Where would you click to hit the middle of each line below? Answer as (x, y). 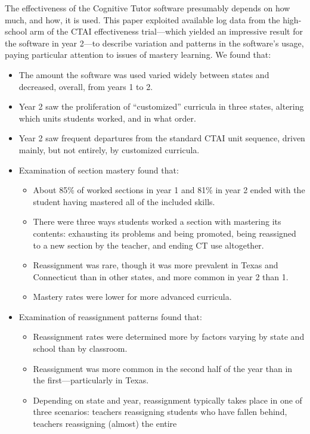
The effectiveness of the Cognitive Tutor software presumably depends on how (148, 8)
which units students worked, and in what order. (107, 118)
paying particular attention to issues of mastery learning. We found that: (138, 55)
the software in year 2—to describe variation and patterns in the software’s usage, (154, 43)
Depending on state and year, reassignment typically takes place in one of (168, 400)
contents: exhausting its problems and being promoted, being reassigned (165, 233)
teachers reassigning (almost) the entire (105, 424)
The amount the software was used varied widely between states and (144, 74)
